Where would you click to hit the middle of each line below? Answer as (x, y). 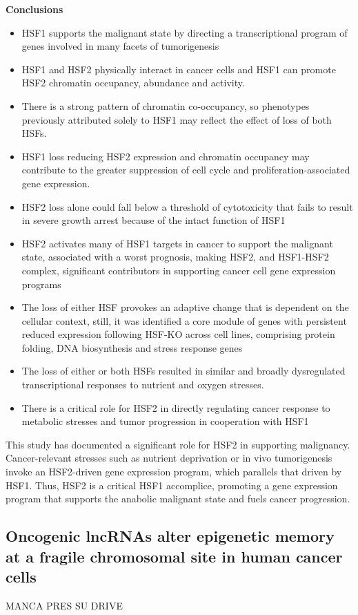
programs (41, 284)
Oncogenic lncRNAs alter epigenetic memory (170, 536)
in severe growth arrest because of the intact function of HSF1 (153, 220)
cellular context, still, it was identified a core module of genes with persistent (184, 320)
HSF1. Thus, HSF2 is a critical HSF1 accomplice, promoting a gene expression (172, 485)
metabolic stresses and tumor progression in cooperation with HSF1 (165, 421)
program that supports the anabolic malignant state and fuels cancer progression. (178, 499)
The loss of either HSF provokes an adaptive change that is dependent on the (185, 307)
